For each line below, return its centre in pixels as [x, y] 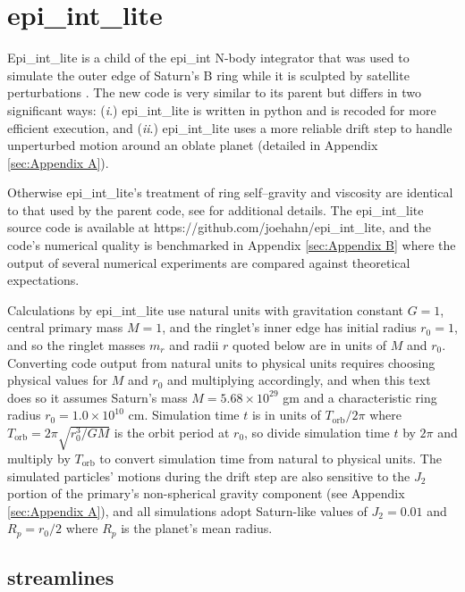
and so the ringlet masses [76, 345]
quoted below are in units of [310, 345]
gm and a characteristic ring [360, 397]
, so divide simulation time [317, 432]
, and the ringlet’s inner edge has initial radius [289, 327]
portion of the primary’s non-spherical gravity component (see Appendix [206, 493]
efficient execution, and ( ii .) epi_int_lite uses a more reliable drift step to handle [230, 127]
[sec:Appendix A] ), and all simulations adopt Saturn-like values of [187, 510]
